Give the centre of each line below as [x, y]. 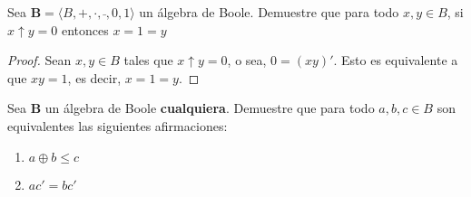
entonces [85, 29]
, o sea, [247, 60]
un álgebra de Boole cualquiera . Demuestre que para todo [210, 108]
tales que [148, 60]
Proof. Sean [39, 60]
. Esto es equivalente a [396, 60]
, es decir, [94, 77]
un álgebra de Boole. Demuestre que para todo [269, 12]
